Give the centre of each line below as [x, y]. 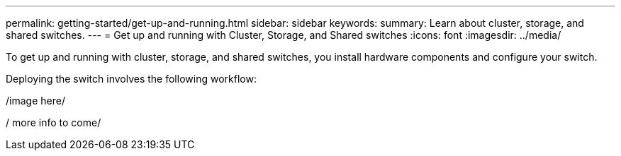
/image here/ [35, 101]
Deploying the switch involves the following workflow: [131, 79]
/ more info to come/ [54, 122]
